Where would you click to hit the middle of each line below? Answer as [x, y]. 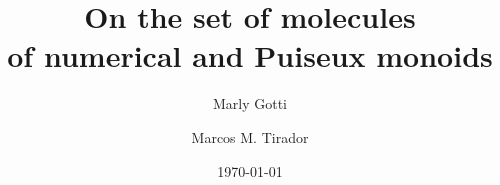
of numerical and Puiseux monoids [250, 55]
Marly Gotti [250, 103]
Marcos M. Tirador [250, 136]
